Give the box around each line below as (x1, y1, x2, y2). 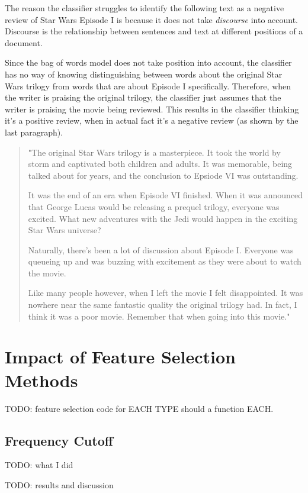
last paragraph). (5, 125, 63, 138)
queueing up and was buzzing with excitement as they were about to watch (28, 255, 301, 268)
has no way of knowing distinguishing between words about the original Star (5, 67, 283, 80)
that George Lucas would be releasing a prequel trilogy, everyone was (28, 200, 280, 212)
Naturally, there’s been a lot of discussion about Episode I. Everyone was (28, 243, 294, 256)
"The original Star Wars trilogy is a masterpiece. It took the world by (28, 146, 281, 158)
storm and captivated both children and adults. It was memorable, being (28, 157, 293, 170)
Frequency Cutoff (5, 431, 113, 449)
